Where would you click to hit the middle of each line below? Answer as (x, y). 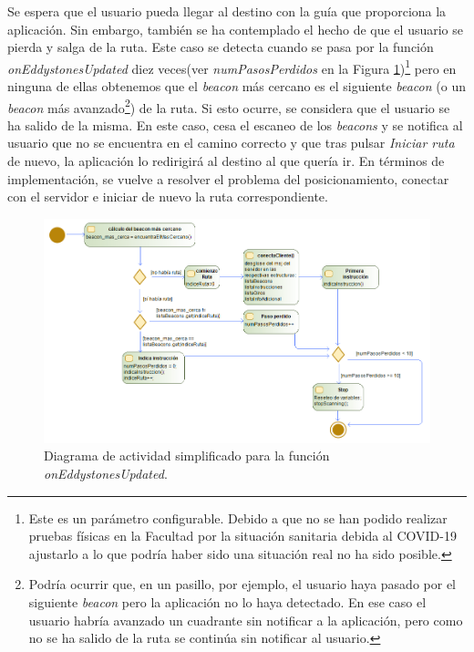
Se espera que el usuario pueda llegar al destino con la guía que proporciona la (227, 11)
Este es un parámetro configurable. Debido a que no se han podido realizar (238, 517)
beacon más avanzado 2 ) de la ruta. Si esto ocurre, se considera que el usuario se (229, 106)
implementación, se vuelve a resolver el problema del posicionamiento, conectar (228, 178)
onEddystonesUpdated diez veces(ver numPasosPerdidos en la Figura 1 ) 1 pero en (232, 67)
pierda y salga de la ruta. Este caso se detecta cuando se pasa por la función (221, 47)
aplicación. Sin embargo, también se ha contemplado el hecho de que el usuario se (235, 29)
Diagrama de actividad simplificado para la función (187, 455)
